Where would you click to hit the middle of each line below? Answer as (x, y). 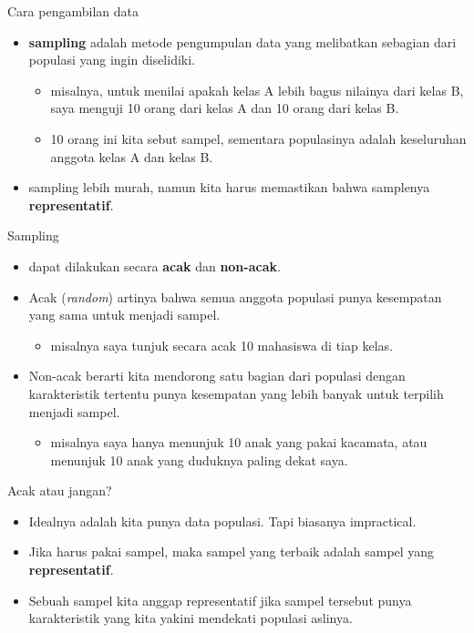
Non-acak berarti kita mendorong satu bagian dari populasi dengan (217, 376)
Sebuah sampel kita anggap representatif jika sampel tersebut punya (220, 600)
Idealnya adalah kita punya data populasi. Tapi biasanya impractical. (222, 521)
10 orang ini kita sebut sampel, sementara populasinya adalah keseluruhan (258, 138)
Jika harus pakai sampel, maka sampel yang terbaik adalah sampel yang (232, 551)
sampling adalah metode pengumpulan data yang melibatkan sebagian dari (242, 41)
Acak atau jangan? (60, 490)
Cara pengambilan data (73, 11)
